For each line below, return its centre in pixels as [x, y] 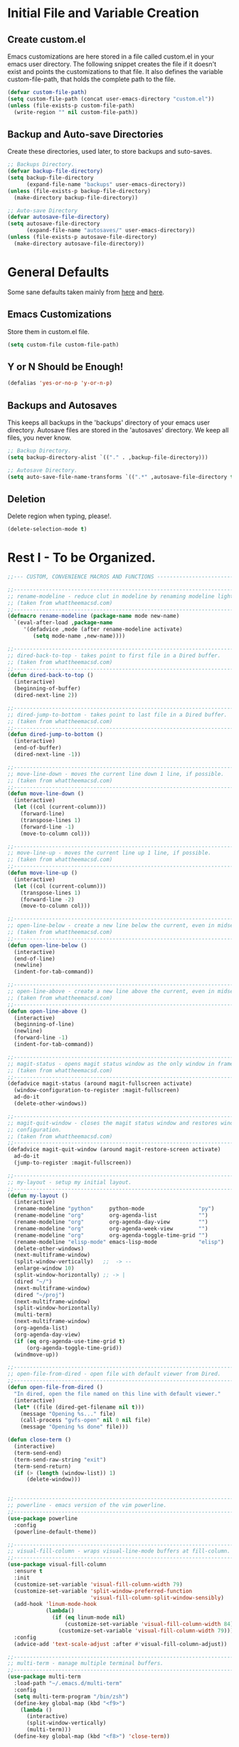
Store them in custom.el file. [49, 331]
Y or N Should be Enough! [65, 367]
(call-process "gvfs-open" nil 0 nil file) [86, 1420]
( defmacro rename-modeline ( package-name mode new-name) [94, 616]
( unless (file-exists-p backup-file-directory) [79, 191]
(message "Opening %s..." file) [68, 1414]
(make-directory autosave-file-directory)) [79, 244]
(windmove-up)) [36, 1354]
